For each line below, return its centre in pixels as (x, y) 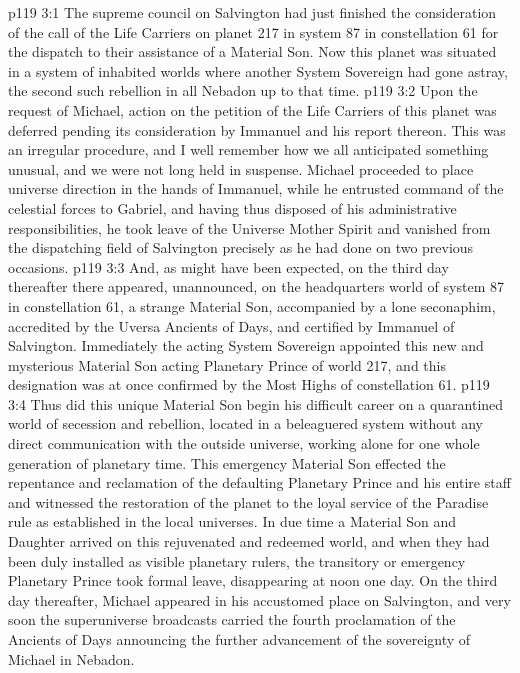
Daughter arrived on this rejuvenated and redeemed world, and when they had (249, 541)
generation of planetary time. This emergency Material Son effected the (227, 462)
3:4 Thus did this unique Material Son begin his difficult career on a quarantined (256, 403)
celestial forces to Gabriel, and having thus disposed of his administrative (232, 207)
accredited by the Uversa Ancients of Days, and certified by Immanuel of (231, 325)
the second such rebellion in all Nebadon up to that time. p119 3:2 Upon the (243, 90)
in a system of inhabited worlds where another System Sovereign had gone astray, (258, 70)
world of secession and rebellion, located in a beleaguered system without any (245, 423)
